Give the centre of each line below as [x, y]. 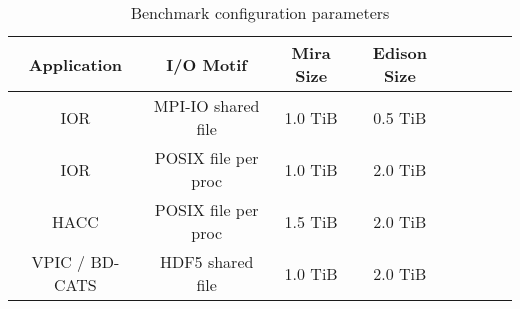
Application [75, 64]
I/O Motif [206, 64]
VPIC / [58, 261]
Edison [399, 52]
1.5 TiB [311, 221]
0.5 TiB [400, 117]
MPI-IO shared [206, 105]
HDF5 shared [206, 261]
